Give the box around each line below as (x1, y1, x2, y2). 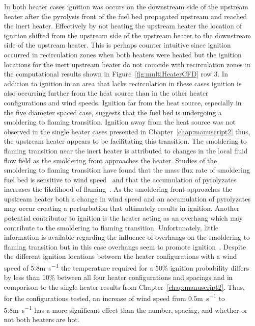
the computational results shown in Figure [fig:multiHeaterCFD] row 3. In (4, 69, 228, 79)
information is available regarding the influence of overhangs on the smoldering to (4, 232, 250, 242)
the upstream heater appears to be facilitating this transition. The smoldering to (4, 136, 247, 146)
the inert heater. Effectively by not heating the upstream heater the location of (4, 21, 242, 31)
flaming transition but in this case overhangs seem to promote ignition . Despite (4, 241, 246, 251)
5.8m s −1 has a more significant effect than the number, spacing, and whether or (4, 303, 248, 315)
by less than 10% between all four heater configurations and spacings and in (4, 272, 233, 282)
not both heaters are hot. (4, 314, 80, 324)
